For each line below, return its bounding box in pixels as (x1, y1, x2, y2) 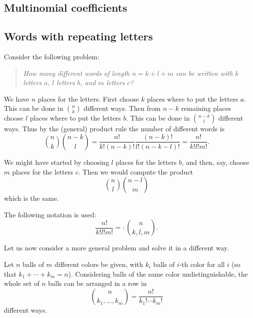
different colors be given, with (54, 259, 143, 269)
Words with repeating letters (4, 29, 153, 44)
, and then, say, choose (181, 157, 250, 167)
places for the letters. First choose (38, 93, 139, 104)
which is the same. (4, 193, 59, 203)
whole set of (4, 278, 39, 288)
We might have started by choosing (4, 157, 109, 167)
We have (4, 93, 29, 104)
